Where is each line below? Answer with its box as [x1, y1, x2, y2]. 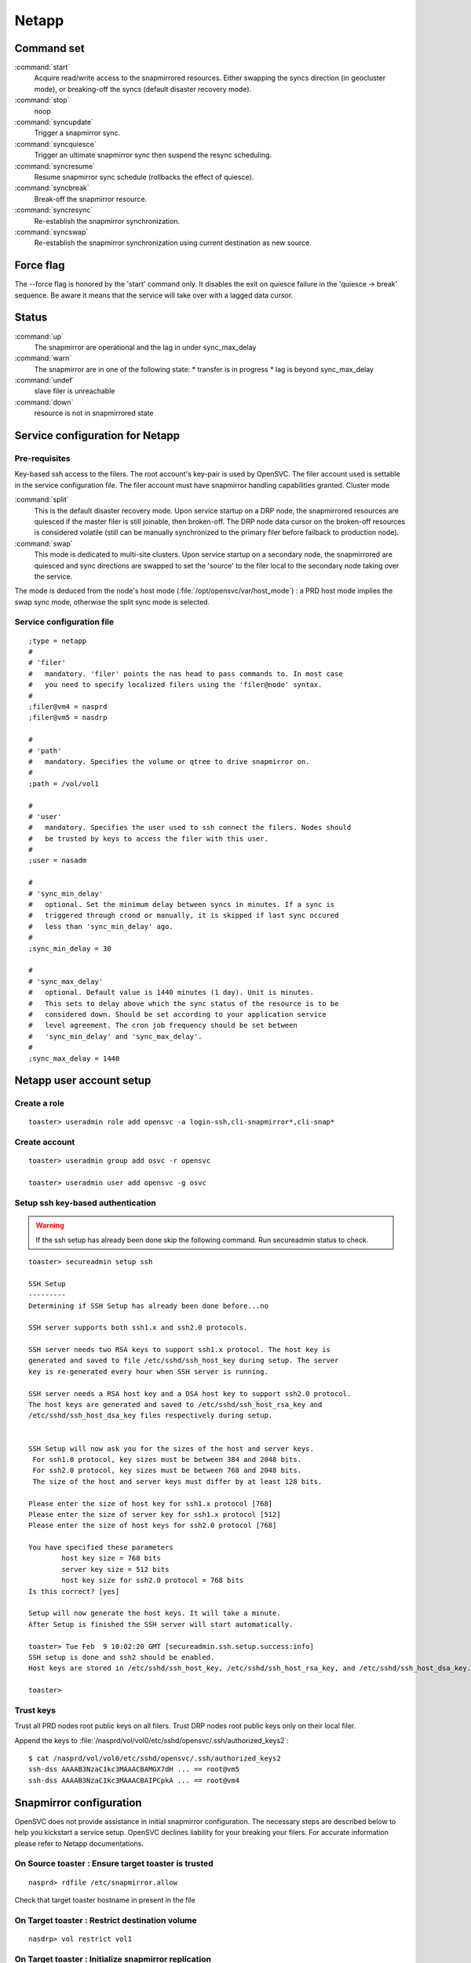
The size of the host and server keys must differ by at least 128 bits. [32, 1477, 323, 1486]
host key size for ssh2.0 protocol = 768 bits [61, 1576, 244, 1585]
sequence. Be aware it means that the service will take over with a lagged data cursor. [14, 291, 294, 300]
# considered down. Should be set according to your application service [28, 1010, 327, 1018]
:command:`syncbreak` [14, 183, 89, 192]
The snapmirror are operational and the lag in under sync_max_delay [34, 342, 257, 352]
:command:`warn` [14, 353, 72, 363]
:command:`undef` [14, 375, 75, 385]
